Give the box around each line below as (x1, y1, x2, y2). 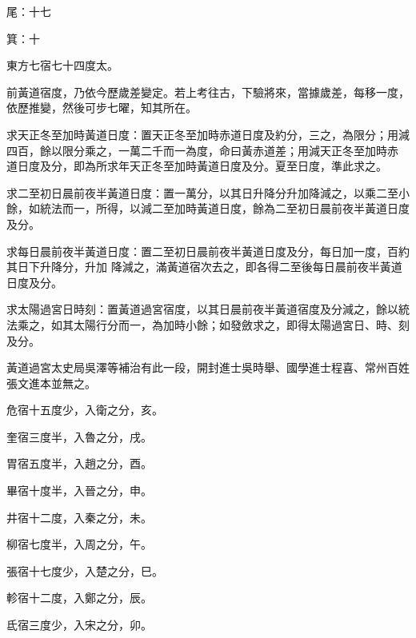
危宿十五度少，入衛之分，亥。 (6, 401, 163, 418)
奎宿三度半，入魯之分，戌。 (6, 428, 152, 445)
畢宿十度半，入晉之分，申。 (6, 482, 152, 499)
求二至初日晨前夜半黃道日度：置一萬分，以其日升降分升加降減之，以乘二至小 (6, 184, 410, 201)
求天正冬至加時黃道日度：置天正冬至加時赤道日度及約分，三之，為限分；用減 (6, 126, 410, 142)
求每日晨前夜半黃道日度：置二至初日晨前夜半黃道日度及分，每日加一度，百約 (6, 242, 410, 259)
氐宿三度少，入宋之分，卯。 (6, 616, 152, 633)
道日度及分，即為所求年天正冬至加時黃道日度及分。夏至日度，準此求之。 (6, 158, 387, 174)
